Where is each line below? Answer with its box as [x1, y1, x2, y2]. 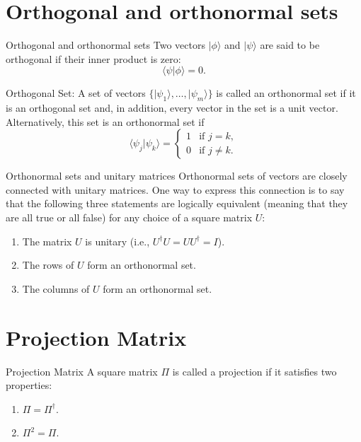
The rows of [22, 257, 74, 272]
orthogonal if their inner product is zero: [6, 51, 181, 66]
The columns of [22, 281, 90, 296]
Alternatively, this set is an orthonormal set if [6, 114, 205, 129]
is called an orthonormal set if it [216, 86, 356, 100]
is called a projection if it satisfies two [172, 364, 337, 378]
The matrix [22, 233, 72, 248]
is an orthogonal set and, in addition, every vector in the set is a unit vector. [6, 100, 338, 115]
